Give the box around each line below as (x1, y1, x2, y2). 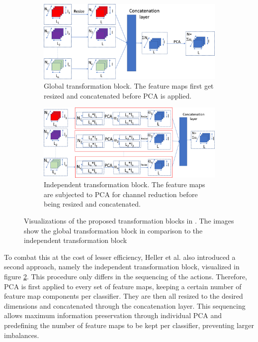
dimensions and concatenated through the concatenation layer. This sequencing (4, 300, 246, 311)
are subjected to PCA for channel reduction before (44, 189, 198, 199)
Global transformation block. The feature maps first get (44, 81, 214, 91)
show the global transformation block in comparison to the (24, 225, 203, 235)
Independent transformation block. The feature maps (44, 179, 205, 190)
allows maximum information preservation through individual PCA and (4, 310, 222, 321)
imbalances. (4, 330, 39, 340)
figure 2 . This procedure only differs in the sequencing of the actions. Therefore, (4, 271, 247, 282)
